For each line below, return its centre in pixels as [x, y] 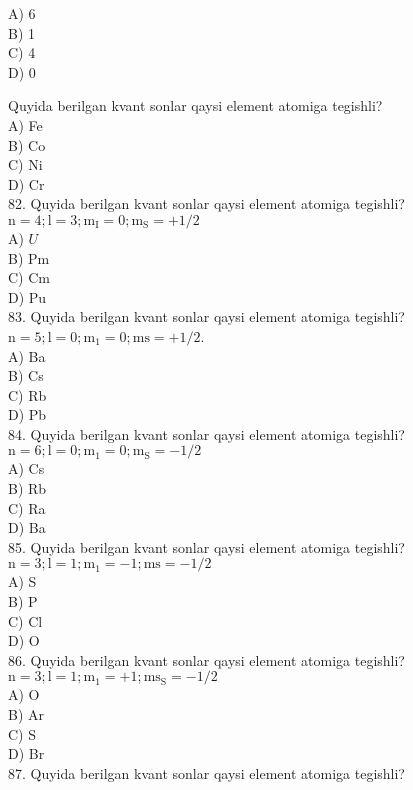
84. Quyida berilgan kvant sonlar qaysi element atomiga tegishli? [206, 433]
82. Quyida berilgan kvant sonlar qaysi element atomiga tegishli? [206, 203]
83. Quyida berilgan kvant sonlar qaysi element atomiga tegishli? [206, 316]
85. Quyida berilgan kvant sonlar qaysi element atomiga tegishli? [206, 546]
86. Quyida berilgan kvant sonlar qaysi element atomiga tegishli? [206, 659]
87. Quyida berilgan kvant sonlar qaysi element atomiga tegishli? [206, 772]
